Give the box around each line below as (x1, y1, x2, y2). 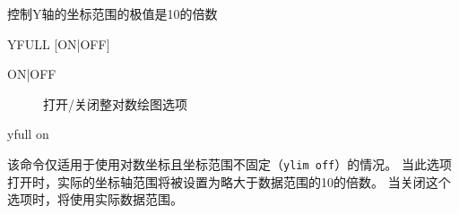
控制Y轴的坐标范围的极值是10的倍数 (7, 4, 218, 22)
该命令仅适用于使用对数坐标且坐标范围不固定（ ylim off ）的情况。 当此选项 (7, 154, 452, 173)
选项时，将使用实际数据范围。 (7, 190, 183, 209)
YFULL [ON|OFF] (7, 34, 110, 53)
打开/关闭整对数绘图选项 (43, 94, 187, 113)
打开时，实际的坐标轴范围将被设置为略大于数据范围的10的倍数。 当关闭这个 (7, 172, 451, 191)
